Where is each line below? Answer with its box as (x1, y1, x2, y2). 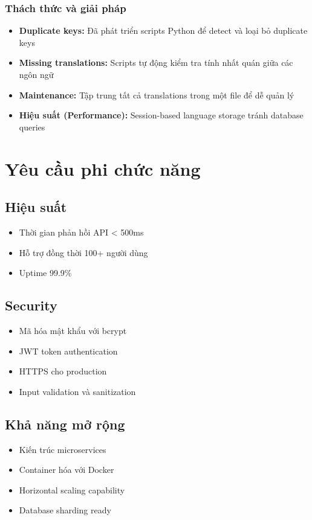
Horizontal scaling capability (19, 483, 125, 496)
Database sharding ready (19, 504, 111, 516)
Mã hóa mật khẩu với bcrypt (19, 324, 127, 336)
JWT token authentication (19, 344, 118, 357)
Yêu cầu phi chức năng (5, 156, 201, 181)
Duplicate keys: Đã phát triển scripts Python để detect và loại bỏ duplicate (19, 24, 308, 37)
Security (5, 296, 57, 315)
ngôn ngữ (19, 68, 54, 80)
